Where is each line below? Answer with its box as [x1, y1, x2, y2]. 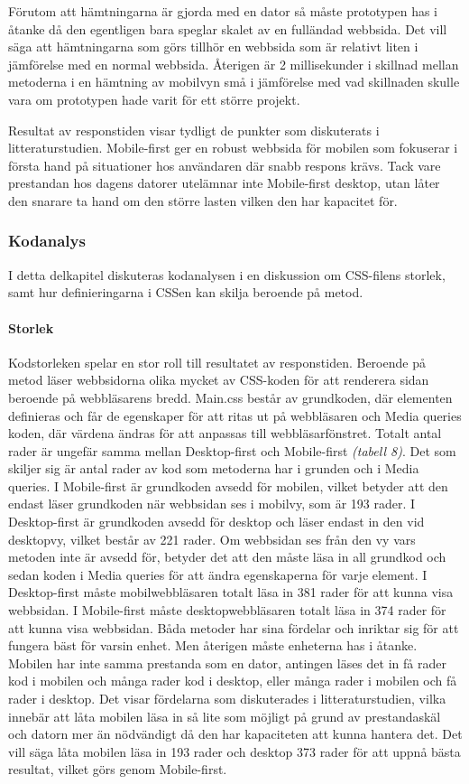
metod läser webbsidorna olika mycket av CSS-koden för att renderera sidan [8, 370, 429, 389]
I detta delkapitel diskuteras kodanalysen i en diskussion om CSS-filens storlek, [8, 265, 446, 284]
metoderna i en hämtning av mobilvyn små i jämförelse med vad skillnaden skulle [8, 72, 460, 91]
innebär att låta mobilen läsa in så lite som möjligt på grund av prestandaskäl [8, 706, 441, 725]
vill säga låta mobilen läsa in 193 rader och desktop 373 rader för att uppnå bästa [8, 742, 461, 761]
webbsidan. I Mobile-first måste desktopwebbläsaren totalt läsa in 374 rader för [8, 601, 446, 620]
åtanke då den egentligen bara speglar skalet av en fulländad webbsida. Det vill [8, 19, 447, 38]
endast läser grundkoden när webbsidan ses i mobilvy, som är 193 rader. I [8, 494, 416, 513]
